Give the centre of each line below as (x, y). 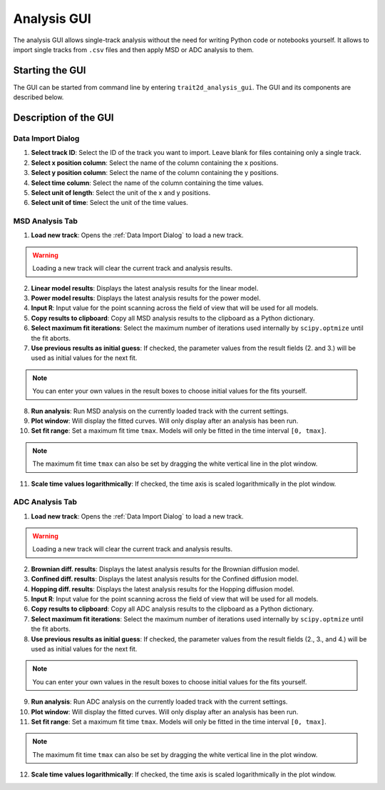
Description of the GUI (63, 118)
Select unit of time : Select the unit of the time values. (109, 203)
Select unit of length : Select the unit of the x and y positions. (120, 192)
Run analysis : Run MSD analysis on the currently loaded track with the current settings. (160, 411)
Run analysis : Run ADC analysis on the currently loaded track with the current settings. (159, 702)
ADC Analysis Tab (45, 502)
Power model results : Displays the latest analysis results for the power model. (146, 298)
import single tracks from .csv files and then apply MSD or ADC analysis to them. (134, 49)
